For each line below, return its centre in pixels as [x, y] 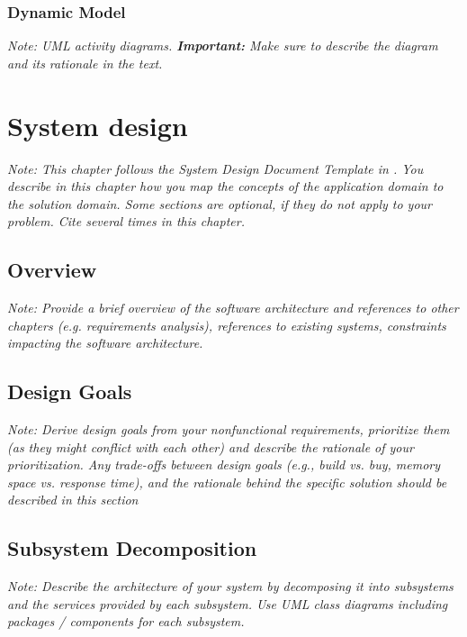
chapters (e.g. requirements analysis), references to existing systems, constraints [227, 325]
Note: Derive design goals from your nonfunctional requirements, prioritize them [229, 429]
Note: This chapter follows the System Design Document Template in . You [216, 168]
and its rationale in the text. [85, 63]
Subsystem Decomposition [132, 548]
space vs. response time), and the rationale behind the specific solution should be [227, 482]
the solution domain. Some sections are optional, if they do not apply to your [220, 203]
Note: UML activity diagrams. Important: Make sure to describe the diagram [223, 45]
